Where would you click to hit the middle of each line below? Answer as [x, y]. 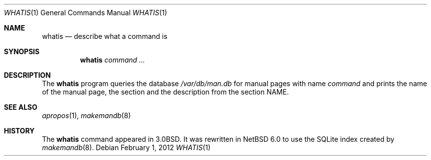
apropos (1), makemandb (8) [86, 115]
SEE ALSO [21, 107]
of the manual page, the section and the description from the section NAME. [165, 92]
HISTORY [19, 131]
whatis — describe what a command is [105, 36]
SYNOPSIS [22, 51]
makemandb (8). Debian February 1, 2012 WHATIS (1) [126, 147]
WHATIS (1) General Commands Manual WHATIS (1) [86, 13]
